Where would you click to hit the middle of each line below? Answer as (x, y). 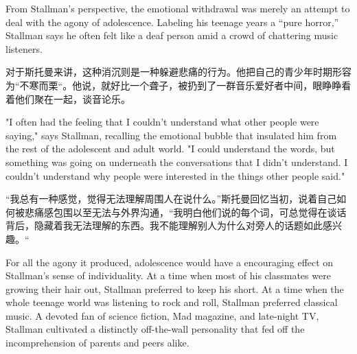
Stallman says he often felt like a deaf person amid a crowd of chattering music (172, 35)
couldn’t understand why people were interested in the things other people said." (175, 175)
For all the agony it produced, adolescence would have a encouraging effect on (170, 262)
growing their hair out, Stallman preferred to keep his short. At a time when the (175, 288)
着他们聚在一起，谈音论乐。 (68, 98)
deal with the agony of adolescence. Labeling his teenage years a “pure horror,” (172, 22)
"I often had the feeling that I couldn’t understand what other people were (162, 122)
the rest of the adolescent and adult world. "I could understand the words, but (170, 149)
